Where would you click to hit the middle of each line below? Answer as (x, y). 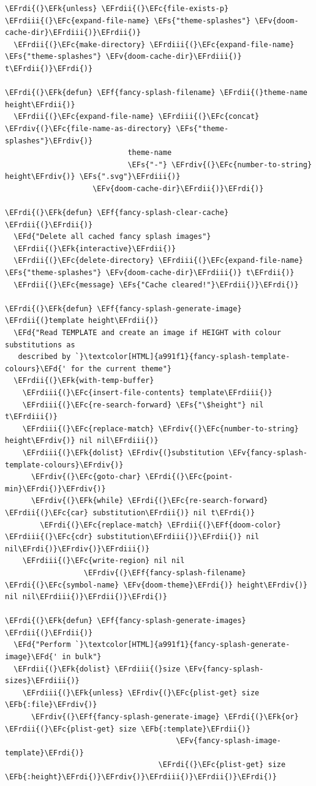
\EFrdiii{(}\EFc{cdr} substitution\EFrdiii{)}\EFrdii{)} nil (132, 537)
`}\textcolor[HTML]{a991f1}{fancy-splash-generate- (182, 645)
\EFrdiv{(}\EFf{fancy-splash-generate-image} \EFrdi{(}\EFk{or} (165, 717)
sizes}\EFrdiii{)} (42, 681)
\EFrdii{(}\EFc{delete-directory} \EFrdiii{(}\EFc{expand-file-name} (158, 261)
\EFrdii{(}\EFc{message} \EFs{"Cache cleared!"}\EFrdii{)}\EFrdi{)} (156, 285)
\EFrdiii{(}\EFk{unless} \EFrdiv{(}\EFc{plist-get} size (141, 693)
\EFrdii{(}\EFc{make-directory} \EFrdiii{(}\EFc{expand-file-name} (154, 44)
